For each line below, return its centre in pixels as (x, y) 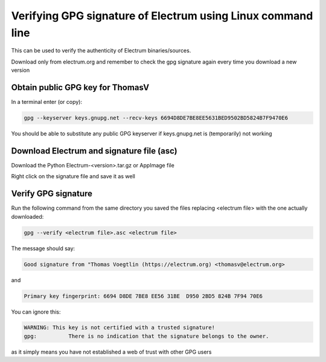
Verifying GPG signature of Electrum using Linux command (162, 16)
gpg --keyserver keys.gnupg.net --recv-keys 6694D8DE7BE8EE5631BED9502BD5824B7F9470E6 (156, 118)
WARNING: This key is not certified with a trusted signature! (120, 328)
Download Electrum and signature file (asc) (94, 151)
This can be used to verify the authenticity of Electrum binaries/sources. (101, 51)
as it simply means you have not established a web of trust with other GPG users (111, 352)
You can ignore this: (36, 312)
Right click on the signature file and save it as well (73, 176)
